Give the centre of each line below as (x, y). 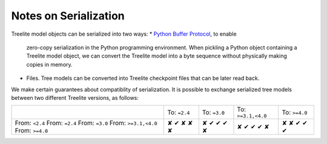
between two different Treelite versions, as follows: (75, 97)
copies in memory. (49, 64)
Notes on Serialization (68, 16)
